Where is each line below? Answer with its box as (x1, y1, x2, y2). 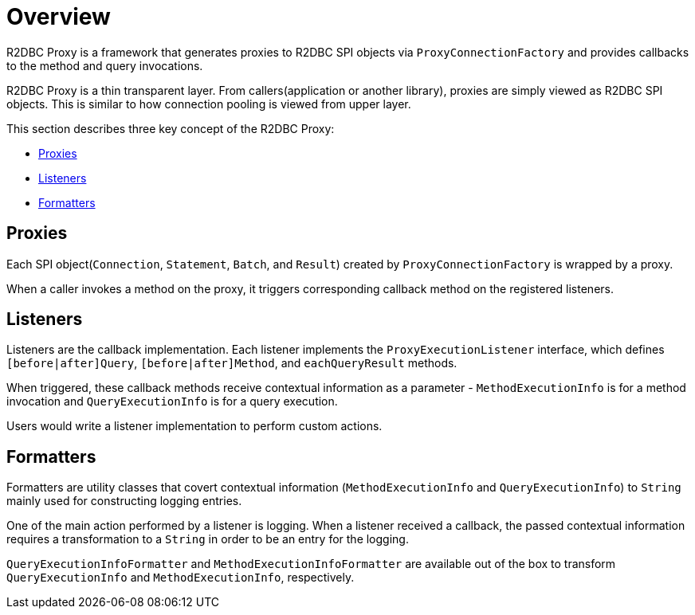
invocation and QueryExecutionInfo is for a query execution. (6, 394, 338, 409)
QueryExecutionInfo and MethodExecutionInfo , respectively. (6, 570, 355, 585)
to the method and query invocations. (6, 58, 203, 72)
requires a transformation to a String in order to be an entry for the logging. (6, 532, 409, 546)
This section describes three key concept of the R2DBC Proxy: (6, 121, 335, 135)
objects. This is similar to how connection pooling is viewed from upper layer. (6, 96, 411, 111)
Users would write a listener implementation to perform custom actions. (6, 419, 383, 433)
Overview (6, 3, 111, 30)
